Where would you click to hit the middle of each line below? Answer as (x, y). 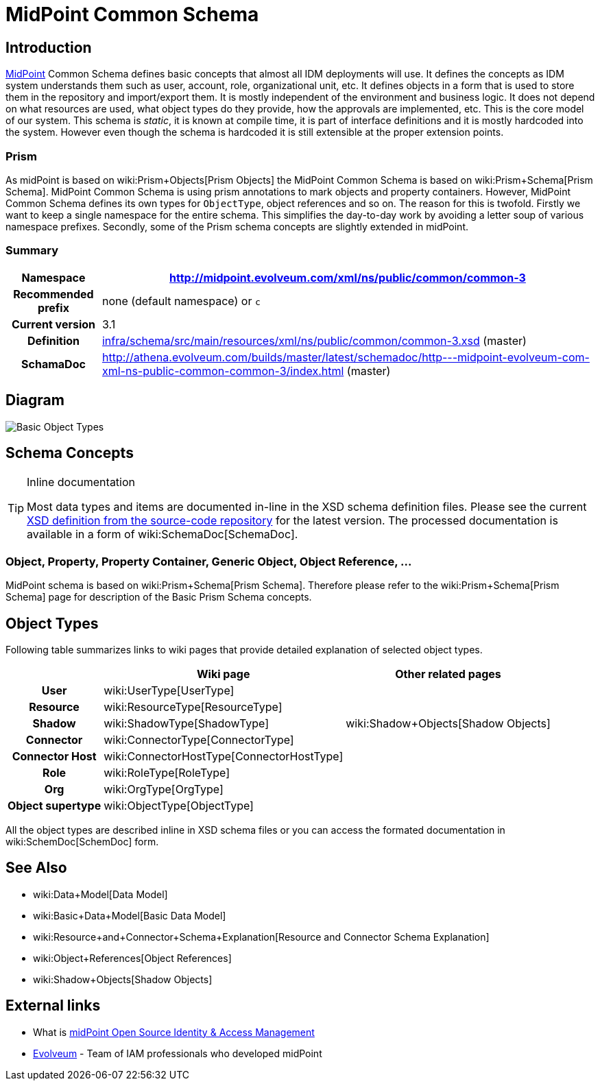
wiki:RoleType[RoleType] (167, 772)
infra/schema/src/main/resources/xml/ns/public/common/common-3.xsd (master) (314, 340)
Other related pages (448, 674)
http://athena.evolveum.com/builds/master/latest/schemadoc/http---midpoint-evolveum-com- (346, 357)
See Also (36, 868)
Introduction (49, 47)
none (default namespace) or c (181, 301)
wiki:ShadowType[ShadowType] (186, 723)
